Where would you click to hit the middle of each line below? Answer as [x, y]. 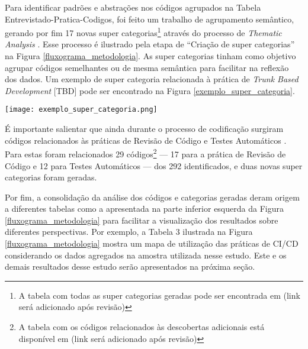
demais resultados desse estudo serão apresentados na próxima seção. [130, 266]
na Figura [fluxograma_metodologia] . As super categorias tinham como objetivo [150, 56]
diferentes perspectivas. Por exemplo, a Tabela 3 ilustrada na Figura [129, 232]
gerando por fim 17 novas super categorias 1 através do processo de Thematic [143, 32]
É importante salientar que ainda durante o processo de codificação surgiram [144, 129]
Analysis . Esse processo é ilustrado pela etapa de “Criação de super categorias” [150, 44]
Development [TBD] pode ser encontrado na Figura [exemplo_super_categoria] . [150, 90]
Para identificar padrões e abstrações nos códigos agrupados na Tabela [133, 7]
